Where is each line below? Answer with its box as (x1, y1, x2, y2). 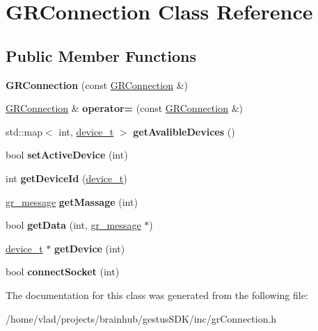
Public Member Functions (6, 45, 196, 66)
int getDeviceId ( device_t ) (6, 170, 127, 185)
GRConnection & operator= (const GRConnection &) (6, 101, 243, 115)
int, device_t (58, 124, 114, 138)
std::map (6, 124, 42, 138)
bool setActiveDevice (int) (6, 147, 128, 162)
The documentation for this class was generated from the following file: (6, 287, 308, 302)
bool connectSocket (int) (6, 264, 120, 279)
